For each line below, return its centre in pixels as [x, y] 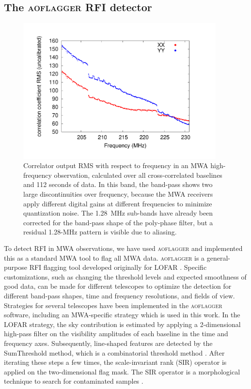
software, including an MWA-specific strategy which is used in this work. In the [122, 315]
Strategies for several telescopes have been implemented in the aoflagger [113, 305]
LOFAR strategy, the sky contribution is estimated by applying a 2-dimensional [122, 324]
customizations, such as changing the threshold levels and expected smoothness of [125, 276]
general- [218, 257]
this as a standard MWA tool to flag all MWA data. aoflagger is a [104, 257]
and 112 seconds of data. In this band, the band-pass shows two [118, 184]
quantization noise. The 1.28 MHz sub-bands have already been [118, 213]
